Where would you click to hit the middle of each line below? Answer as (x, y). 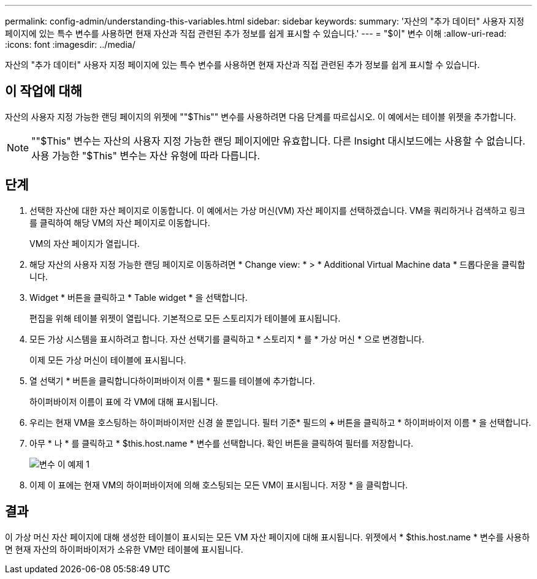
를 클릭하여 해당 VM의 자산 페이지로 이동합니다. (120, 222)
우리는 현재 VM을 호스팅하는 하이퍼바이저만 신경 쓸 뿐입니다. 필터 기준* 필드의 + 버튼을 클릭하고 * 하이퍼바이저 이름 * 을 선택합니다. (280, 422)
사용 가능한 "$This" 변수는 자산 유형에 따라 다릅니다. (146, 155)
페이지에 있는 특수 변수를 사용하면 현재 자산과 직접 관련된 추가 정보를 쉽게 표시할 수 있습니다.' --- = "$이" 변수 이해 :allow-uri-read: (256, 33)
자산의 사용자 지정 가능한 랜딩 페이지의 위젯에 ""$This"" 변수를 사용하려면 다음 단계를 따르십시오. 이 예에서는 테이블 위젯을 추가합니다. (261, 116)
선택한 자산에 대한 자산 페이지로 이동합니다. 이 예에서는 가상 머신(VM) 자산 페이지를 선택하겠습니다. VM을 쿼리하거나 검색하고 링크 (277, 210)
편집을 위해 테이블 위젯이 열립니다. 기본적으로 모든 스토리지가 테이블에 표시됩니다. (185, 318)
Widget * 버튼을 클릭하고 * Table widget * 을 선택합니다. (139, 297)
